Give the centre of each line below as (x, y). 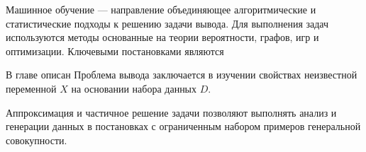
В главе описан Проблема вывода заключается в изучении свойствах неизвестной (182, 75)
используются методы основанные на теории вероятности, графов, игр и (162, 37)
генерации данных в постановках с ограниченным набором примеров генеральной (183, 126)
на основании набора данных (134, 88)
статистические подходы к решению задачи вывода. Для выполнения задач (167, 23)
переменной (31, 88)
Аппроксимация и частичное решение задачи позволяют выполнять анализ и (171, 112)
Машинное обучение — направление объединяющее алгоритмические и (161, 9)
